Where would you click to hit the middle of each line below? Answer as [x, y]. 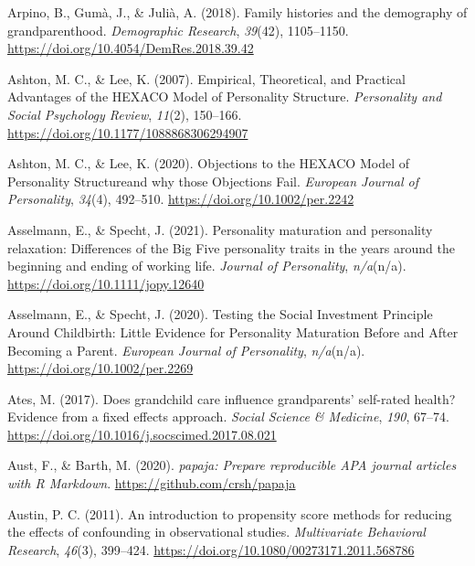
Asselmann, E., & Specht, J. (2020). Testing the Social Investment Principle [220, 314]
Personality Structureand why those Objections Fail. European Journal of [213, 181]
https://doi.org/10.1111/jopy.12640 [106, 283]
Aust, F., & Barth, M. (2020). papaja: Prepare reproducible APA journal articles [232, 465]
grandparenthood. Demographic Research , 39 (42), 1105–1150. [178, 30]
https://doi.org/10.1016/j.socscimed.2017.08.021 [142, 434]
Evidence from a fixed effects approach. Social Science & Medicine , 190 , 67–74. [228, 416]
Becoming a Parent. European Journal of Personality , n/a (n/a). [186, 350]
